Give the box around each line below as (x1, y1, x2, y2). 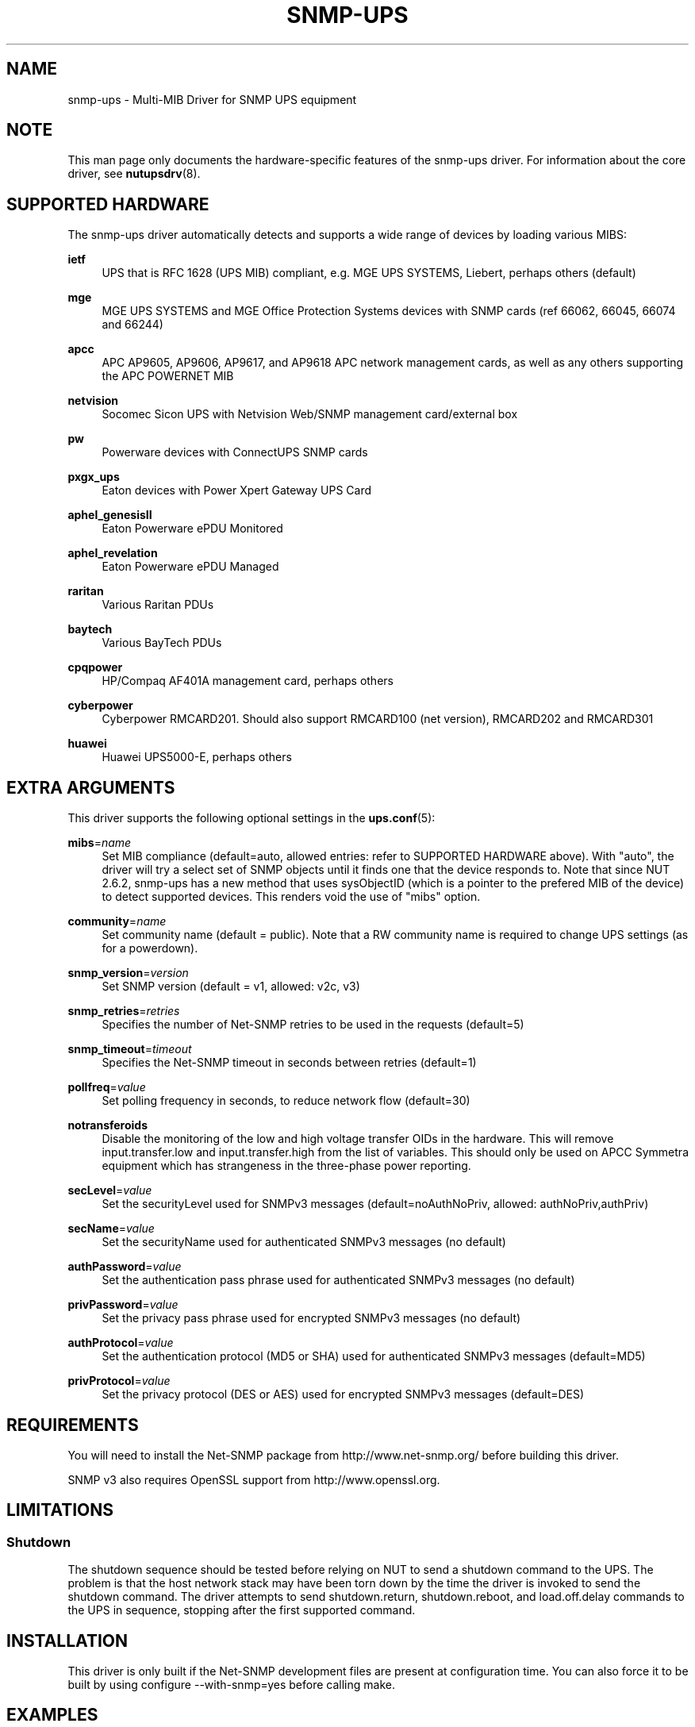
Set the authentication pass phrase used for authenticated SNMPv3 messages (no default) (102, 1273, 575, 1287)
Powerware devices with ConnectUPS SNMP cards (102, 445, 368, 460)
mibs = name (67, 836, 132, 850)
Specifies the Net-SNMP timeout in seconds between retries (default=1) (102, 1056, 477, 1070)
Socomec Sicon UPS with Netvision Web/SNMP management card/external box (102, 407, 518, 421)
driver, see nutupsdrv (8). (67, 167, 201, 181)
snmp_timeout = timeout (67, 1042, 192, 1056)
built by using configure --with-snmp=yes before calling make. (67, 1678, 395, 1692)
